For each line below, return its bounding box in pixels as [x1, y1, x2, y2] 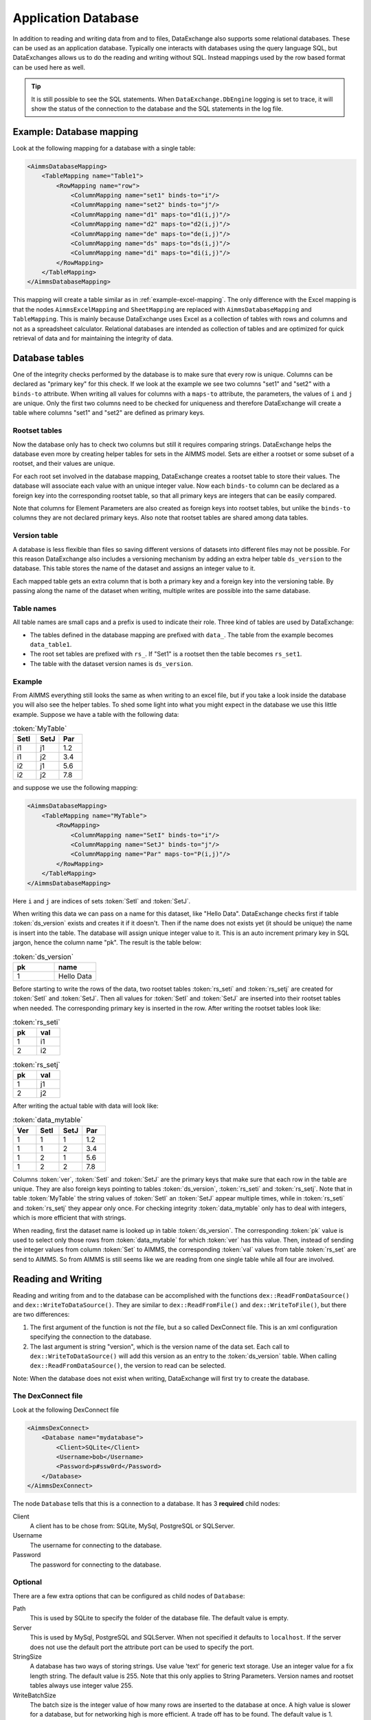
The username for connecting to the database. [30, 1541, 162, 1549]
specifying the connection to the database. [30, 1333, 152, 1341]
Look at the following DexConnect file [12, 1406, 120, 1414]
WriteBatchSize [12, 1691, 56, 1699]
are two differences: [12, 1311, 70, 1319]
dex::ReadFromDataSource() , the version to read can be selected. [30, 1362, 226, 1370]
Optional [12, 1578, 43, 1587]
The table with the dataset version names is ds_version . [30, 659, 193, 667]
